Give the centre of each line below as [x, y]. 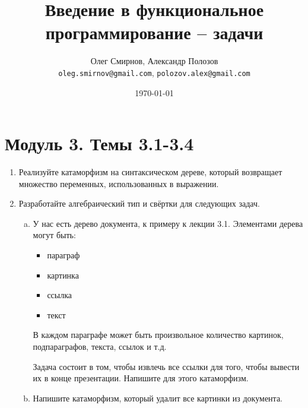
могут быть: [54, 235]
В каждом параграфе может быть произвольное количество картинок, [158, 335]
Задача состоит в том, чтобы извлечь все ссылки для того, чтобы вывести [166, 366]
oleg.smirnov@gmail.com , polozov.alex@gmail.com [154, 72]
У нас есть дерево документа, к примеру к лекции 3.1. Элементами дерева [168, 223]
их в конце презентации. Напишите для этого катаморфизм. [141, 378]
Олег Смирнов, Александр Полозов [154, 61]
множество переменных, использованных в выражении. [119, 183]
